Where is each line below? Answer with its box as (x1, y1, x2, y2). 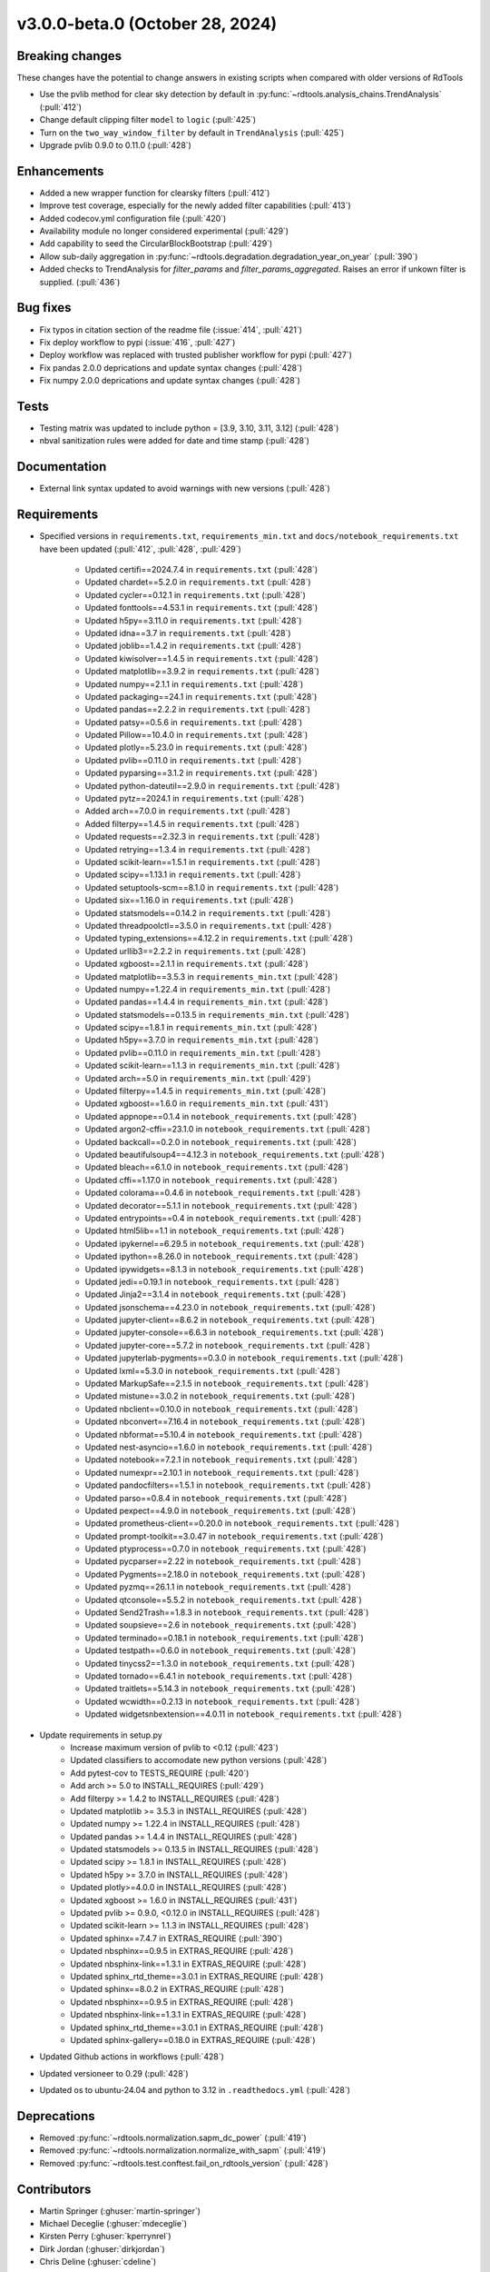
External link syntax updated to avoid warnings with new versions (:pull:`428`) (39, 483, 330, 494)
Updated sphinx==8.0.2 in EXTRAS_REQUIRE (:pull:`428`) (70, 1984, 285, 1995)
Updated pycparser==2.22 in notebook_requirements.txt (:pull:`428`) (84, 1556, 362, 1567)
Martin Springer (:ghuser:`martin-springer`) (39, 2205, 201, 2217)
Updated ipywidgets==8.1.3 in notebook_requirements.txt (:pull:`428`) (84, 1263, 365, 1274)
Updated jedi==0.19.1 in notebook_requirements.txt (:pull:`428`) (84, 1276, 339, 1287)
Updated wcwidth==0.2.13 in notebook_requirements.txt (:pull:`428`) (84, 1696, 360, 1707)
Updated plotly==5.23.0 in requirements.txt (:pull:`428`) (84, 742, 308, 753)
